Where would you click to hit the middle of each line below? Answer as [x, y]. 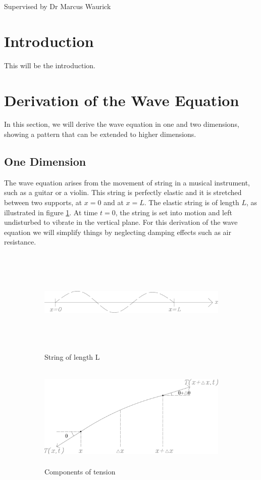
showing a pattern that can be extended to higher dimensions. [100, 134]
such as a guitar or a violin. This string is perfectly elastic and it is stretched [123, 192]
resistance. [20, 242]
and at [114, 202]
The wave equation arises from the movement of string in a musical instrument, [127, 182]
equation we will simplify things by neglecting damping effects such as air [118, 232]
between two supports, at [43, 202]
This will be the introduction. [50, 65]
